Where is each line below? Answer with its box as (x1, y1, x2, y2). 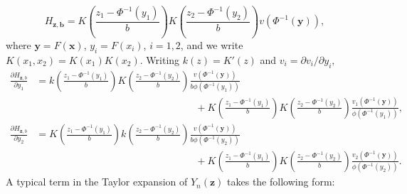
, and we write (180, 37, 243, 52)
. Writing (139, 52, 180, 67)
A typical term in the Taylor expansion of (6, 174, 188, 189)
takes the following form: (227, 174, 335, 189)
